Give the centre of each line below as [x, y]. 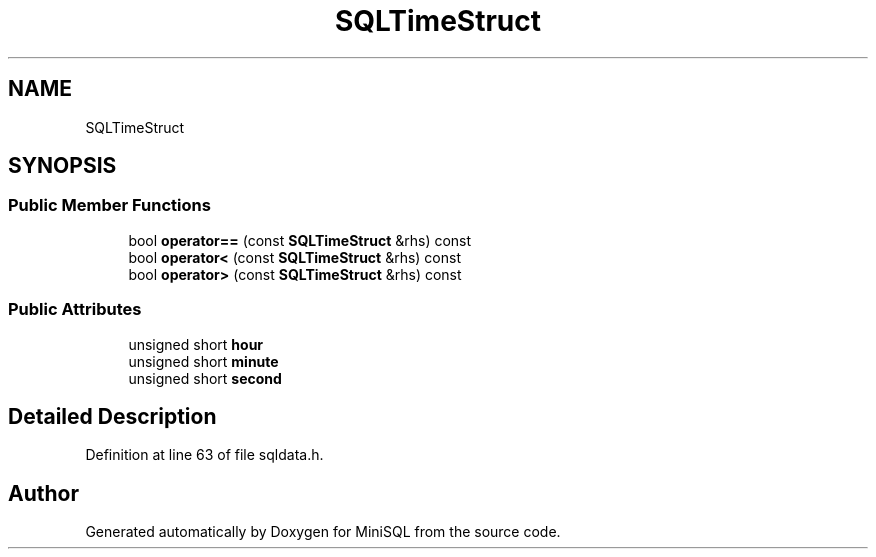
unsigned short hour [196, 344]
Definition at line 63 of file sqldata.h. [204, 455]
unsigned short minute [203, 361]
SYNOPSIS [62, 166]
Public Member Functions [109, 205]
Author [43, 493]
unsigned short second [205, 378]
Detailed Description [112, 416]
